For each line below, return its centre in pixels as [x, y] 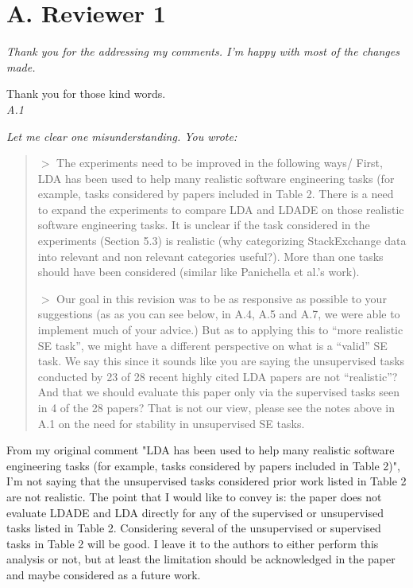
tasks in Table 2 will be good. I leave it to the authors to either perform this [193, 543]
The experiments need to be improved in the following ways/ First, [220, 163]
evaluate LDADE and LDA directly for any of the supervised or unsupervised [195, 512]
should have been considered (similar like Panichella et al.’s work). [199, 272]
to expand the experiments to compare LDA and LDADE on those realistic [221, 209]
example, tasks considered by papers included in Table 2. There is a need [216, 194]
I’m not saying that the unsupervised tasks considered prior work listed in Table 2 [206, 481]
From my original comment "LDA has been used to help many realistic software [201, 450]
